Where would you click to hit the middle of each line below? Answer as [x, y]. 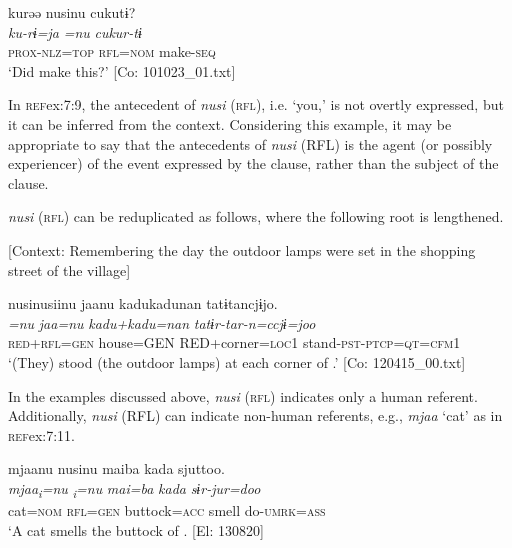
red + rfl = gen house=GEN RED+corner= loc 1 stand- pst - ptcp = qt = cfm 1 [234, 342]
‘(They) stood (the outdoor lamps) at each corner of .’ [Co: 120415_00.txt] [237, 361]
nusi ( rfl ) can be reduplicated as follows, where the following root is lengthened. [256, 216]
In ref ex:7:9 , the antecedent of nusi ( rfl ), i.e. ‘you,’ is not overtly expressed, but [256, 104]
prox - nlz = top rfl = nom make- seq [112, 51]
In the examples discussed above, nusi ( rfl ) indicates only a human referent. [243, 395]
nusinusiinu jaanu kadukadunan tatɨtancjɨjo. [143, 303]
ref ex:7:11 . [42, 434]
